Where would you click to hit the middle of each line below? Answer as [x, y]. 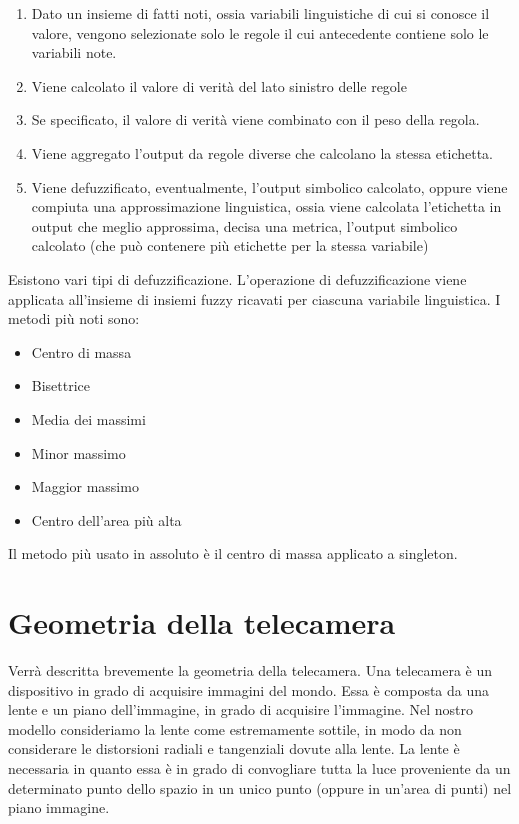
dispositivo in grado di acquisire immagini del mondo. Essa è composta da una [249, 689]
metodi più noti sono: [74, 318]
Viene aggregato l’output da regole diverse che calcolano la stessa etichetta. [262, 152]
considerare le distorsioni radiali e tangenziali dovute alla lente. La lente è [234, 748]
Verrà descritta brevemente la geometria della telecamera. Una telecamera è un [250, 670]
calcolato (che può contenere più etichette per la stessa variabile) [230, 245]
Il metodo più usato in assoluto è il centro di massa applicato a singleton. [233, 553]
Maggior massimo [85, 486]
